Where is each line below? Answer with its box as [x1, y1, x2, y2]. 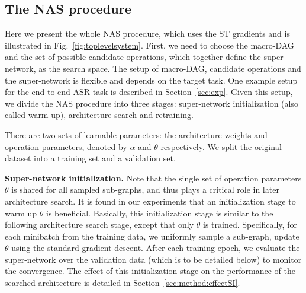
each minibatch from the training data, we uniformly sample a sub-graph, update [5, 230, 299, 242]
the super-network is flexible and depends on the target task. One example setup [5, 74, 298, 86]
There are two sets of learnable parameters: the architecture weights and [5, 128, 268, 141]
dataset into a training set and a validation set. [5, 152, 176, 164]
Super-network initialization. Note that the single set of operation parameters [5, 171, 302, 184]
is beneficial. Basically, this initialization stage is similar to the [46, 206, 273, 219]
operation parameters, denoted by [5, 140, 127, 152]
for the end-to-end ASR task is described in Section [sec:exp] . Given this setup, [5, 85, 293, 98]
